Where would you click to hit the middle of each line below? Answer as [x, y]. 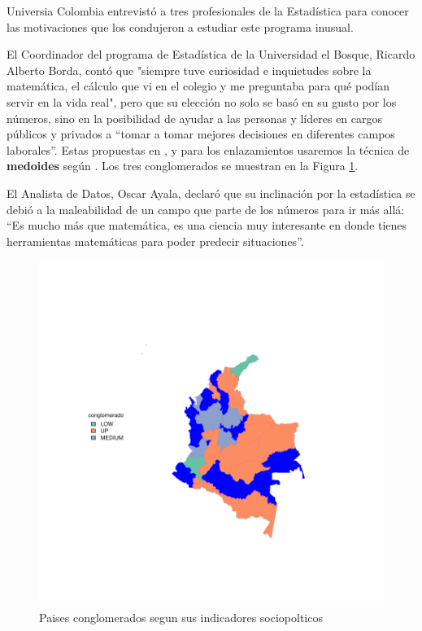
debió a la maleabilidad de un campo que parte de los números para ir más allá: [206, 209]
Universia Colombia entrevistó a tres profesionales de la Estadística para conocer [208, 11]
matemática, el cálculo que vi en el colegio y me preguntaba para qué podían [198, 86]
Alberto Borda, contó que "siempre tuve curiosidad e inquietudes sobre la [189, 70]
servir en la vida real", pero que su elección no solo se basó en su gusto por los [202, 101]
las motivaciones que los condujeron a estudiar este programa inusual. [180, 26]
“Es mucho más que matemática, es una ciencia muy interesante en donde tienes [207, 225]
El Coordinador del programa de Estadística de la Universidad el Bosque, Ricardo [211, 54]
